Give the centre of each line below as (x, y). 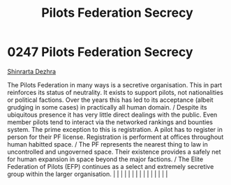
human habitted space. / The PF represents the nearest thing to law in (107, 144)
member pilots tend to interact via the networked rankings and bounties (110, 122)
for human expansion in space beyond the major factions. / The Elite (105, 159)
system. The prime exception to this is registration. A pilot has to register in (115, 129)
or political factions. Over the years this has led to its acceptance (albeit (111, 100)
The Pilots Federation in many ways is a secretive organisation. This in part (115, 84)
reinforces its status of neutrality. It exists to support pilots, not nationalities (115, 92)
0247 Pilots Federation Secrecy (100, 52)
